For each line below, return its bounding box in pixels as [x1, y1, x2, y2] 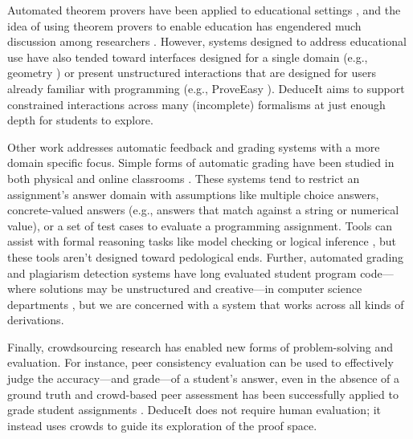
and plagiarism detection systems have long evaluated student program [7, 264, 357, 281]
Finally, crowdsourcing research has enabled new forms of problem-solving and [7, 338, 393, 355]
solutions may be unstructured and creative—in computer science [39, 280, 362, 297]
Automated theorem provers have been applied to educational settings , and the [7, 2, 401, 18]
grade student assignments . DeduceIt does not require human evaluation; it [7, 401, 382, 418]
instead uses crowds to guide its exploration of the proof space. [7, 417, 317, 433]
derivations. [7, 311, 64, 328]
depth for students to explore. [7, 112, 153, 128]
